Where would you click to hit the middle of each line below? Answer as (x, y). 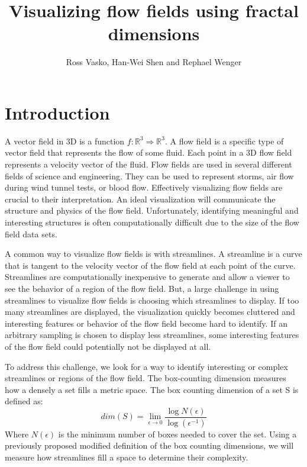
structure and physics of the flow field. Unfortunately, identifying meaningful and (152, 210)
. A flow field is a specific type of (224, 141)
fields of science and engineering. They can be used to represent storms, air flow (149, 175)
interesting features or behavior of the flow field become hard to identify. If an (146, 323)
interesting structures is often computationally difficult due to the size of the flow (152, 222)
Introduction (57, 112)
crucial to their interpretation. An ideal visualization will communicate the (140, 199)
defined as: (24, 401)
